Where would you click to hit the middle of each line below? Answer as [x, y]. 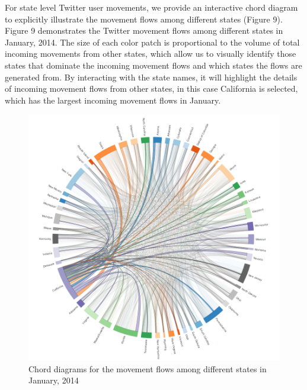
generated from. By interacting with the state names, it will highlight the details [151, 77]
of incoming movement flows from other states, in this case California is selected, [151, 88]
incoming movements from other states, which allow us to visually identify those [151, 54]
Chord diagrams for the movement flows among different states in [148, 368]
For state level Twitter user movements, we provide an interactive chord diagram [151, 7]
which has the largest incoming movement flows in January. [113, 100]
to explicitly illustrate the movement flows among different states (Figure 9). [144, 19]
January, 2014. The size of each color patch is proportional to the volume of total [152, 42]
